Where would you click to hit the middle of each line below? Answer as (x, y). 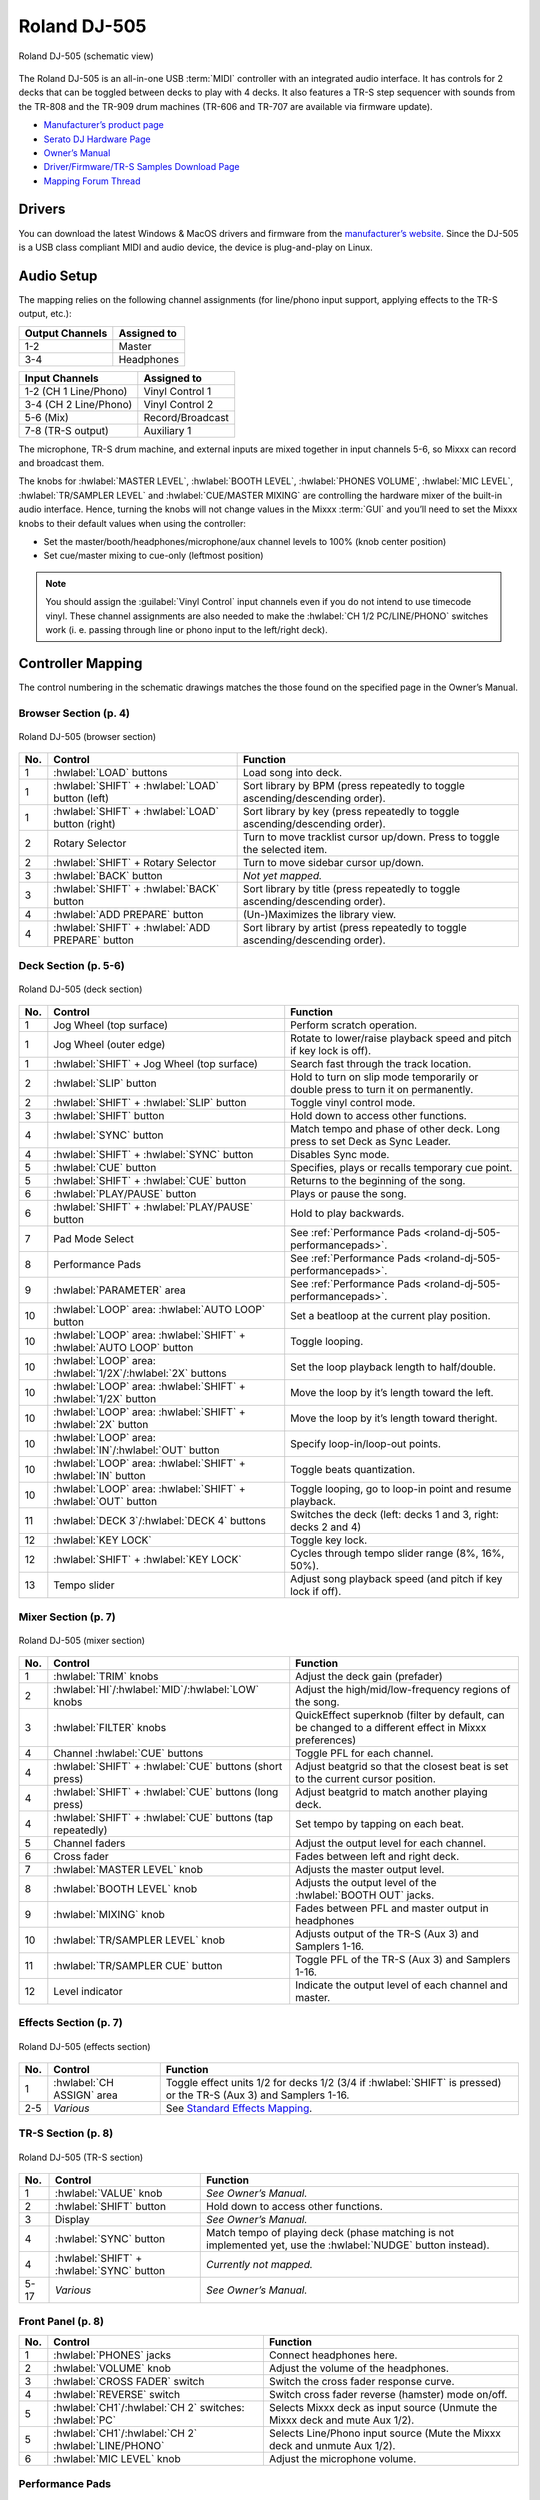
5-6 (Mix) (46, 417)
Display (72, 2220)
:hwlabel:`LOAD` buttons (110, 773)
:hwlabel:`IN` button (99, 1476)
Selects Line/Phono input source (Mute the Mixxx (385, 2433)
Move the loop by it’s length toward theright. (394, 1418)
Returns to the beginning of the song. (378, 1181)
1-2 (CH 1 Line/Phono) (76, 391)
